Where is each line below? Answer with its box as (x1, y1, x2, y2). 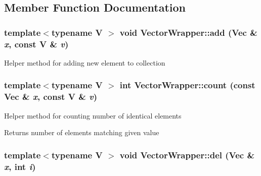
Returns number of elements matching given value (4, 127, 159, 138)
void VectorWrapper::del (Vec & (119, 148, 255, 161)
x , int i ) (4, 160, 36, 172)
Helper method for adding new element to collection (4, 57, 165, 68)
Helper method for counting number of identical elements (4, 110, 182, 121)
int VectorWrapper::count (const (119, 79, 255, 91)
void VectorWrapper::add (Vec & (119, 26, 257, 38)
